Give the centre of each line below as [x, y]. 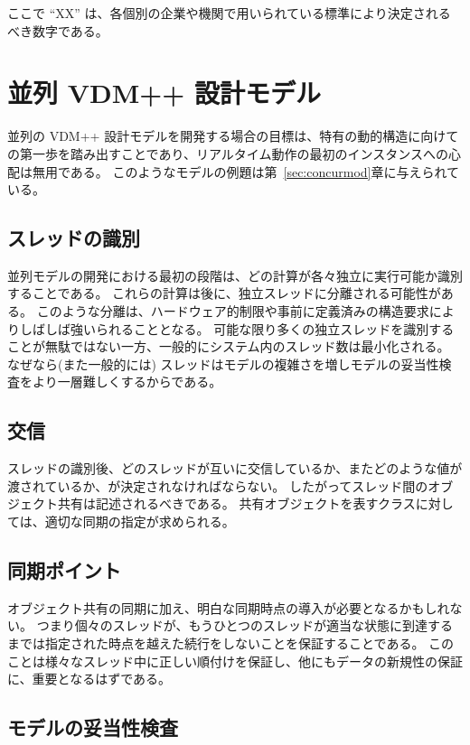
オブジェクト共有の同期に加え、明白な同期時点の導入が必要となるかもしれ [229, 607]
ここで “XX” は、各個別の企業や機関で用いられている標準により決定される [229, 13]
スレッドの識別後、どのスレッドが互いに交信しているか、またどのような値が [235, 468]
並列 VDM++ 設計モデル [164, 93]
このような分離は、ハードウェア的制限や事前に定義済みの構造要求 [233, 311]
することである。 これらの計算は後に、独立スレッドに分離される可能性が [224, 293]
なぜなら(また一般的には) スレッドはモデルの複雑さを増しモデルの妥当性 [223, 363]
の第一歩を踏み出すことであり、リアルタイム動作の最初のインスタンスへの [228, 153]
